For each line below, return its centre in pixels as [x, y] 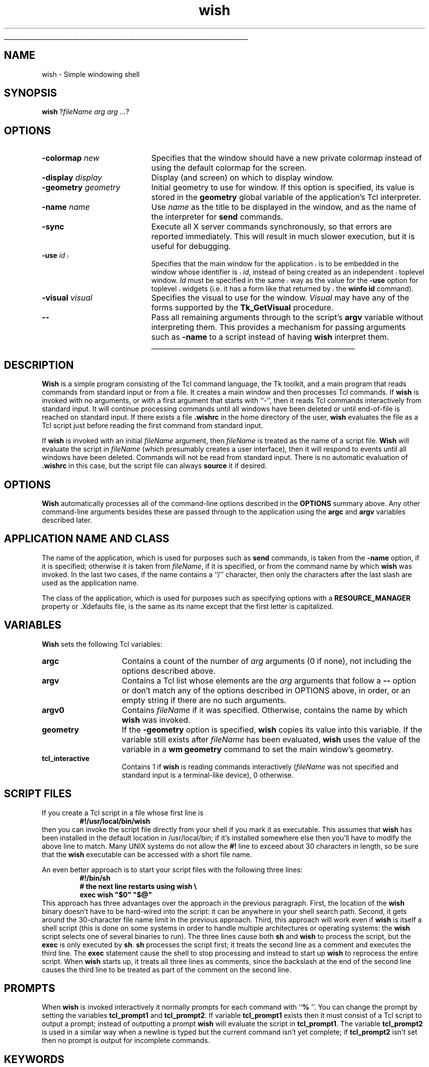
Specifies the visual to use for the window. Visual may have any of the [280, 298]
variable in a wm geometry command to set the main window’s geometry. [258, 749]
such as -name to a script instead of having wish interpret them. [270, 337]
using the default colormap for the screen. [229, 168]
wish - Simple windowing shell [91, 74]
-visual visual [67, 298]
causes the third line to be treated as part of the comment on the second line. [167, 969]
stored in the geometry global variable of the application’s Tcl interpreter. [286, 197]
